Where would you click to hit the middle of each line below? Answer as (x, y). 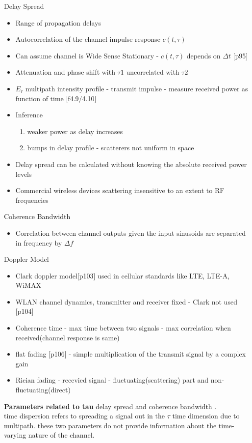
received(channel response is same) (67, 337)
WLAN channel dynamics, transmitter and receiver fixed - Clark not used (126, 301)
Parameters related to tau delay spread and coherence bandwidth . (110, 406)
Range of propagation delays (58, 22)
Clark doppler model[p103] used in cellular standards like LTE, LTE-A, (123, 275)
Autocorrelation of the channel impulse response (88, 39)
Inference (29, 115)
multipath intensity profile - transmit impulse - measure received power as (137, 88)
